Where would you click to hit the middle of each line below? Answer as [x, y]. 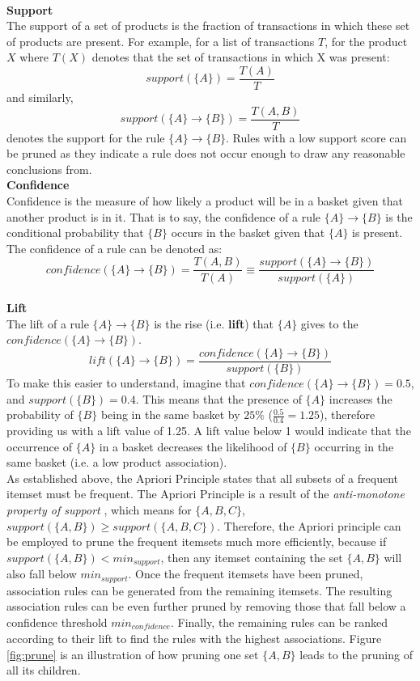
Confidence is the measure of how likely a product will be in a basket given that [205, 201]
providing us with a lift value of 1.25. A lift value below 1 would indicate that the [209, 430]
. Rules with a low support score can [316, 137]
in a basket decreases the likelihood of [193, 446]
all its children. [44, 670]
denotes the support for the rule [86, 137]
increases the [361, 398]
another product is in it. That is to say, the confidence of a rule [164, 216]
